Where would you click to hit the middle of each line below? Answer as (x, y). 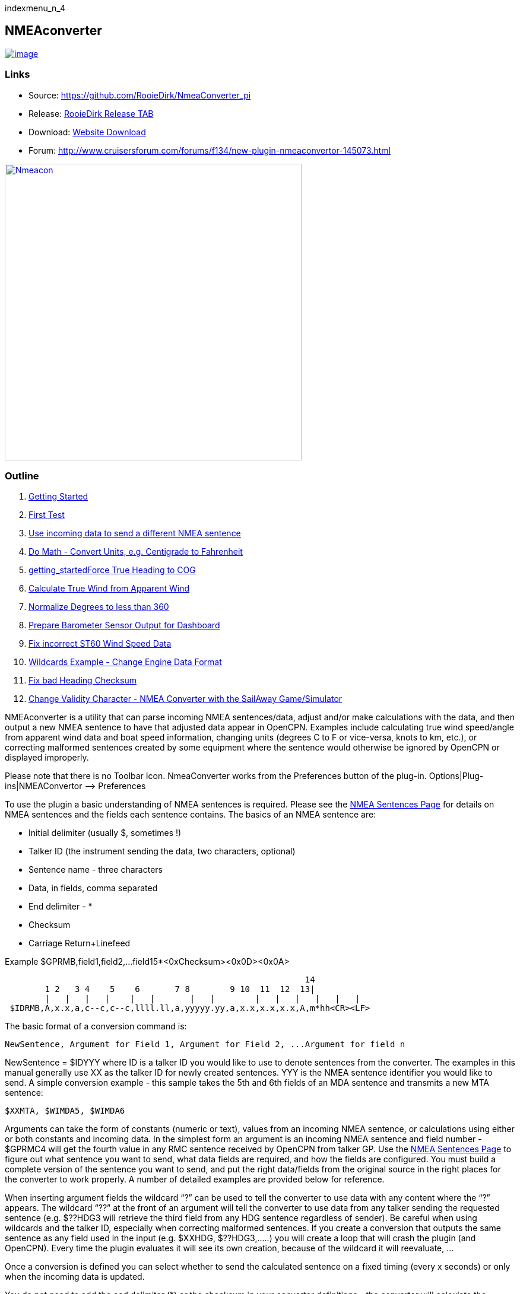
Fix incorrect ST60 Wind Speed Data (100, 644)
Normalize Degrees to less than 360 (99, 607)
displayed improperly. (47, 758)
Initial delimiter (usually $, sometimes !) (105, 833)
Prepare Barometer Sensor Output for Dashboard (124, 625)
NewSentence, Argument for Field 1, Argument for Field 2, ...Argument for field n (205, 1045)
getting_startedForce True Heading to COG (112, 570)
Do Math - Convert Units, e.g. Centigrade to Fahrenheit (136, 552)
